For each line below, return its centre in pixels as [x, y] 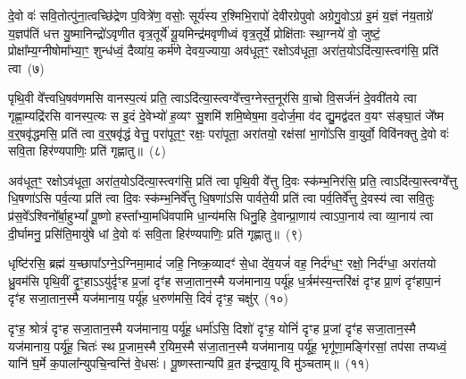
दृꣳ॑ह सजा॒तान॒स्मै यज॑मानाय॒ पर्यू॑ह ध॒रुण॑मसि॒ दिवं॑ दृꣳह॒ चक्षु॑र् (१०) [148, 298]
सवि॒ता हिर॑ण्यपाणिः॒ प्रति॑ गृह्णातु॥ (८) [87, 151]
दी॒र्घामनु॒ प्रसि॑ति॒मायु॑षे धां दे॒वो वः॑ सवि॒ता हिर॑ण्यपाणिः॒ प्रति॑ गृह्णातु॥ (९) [155, 233]
